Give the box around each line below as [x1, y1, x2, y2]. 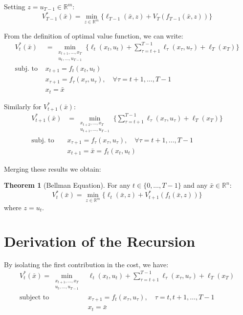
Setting [4, 1, 25, 11]
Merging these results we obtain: [4, 163, 101, 174]
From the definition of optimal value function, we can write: [4, 30, 183, 40]
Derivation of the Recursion [4, 231, 196, 251]
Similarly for [4, 101, 42, 111]
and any [183, 180, 208, 190]
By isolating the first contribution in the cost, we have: [4, 259, 169, 269]
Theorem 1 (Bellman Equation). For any [4, 180, 131, 190]
